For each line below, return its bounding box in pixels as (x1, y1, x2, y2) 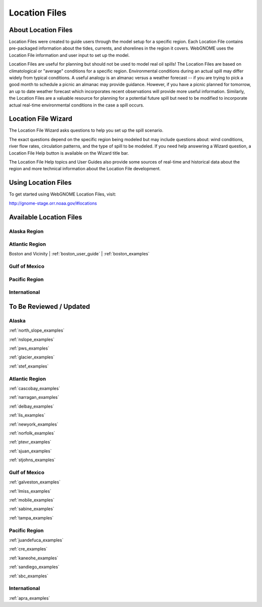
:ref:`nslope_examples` (9, 336, 55, 342)
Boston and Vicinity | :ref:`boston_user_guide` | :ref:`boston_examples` (9, 251, 150, 257)
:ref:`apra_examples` (9, 595, 50, 601)
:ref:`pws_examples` (9, 345, 49, 351)
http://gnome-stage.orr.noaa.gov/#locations (9, 200, 97, 206)
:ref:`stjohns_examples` (9, 457, 56, 463)
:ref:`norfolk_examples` (9, 430, 55, 436)
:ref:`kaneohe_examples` (9, 555, 58, 561)
